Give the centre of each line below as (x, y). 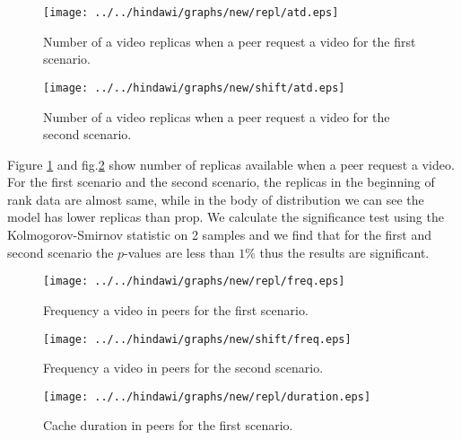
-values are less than (179, 252)
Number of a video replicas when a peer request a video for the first (230, 41)
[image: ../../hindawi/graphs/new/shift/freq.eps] (197, 339)
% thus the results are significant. (337, 252)
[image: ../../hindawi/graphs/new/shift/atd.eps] (194, 88)
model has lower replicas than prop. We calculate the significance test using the (226, 217)
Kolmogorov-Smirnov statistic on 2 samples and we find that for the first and (220, 235)
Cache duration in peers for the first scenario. (168, 425)
